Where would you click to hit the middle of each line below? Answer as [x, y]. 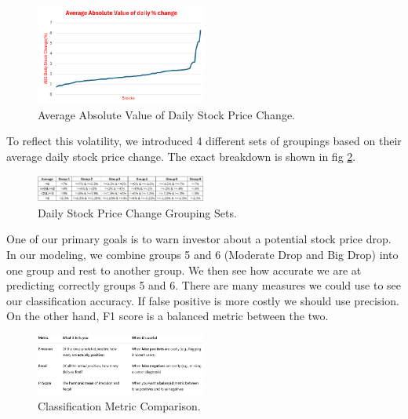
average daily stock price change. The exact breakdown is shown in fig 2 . [181, 156]
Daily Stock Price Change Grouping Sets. [137, 212]
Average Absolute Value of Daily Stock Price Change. [166, 114]
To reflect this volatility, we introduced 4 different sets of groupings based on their [204, 141]
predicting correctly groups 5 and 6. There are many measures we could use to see [204, 285]
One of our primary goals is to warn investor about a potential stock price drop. [199, 239]
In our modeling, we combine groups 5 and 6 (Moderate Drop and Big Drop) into [202, 255]
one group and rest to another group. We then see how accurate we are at [184, 270]
